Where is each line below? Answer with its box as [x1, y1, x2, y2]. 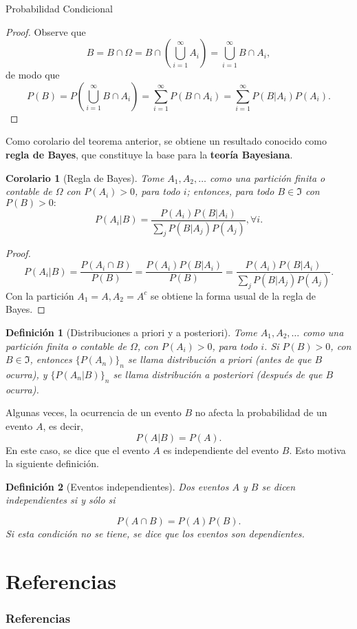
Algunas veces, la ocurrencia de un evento [6, 405, 182, 420]
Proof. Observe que [6, 24, 86, 39]
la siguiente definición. [6, 456, 99, 471]
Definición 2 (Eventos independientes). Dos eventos [6, 479, 229, 493]
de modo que [6, 68, 60, 82]
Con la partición [6, 288, 74, 302]
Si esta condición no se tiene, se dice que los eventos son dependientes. [6, 526, 305, 540]
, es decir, [43, 418, 83, 433]
